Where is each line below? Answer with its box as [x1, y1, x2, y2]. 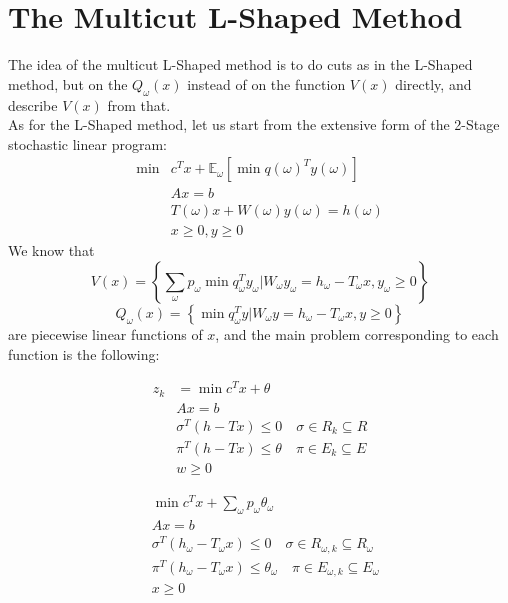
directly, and [395, 73, 472, 94]
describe [8, 94, 58, 115]
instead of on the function [187, 73, 346, 94]
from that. [107, 94, 171, 115]
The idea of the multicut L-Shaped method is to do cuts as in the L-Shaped [8, 54, 473, 75]
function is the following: [8, 343, 160, 364]
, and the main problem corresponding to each [215, 324, 499, 345]
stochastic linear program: [8, 133, 167, 154]
